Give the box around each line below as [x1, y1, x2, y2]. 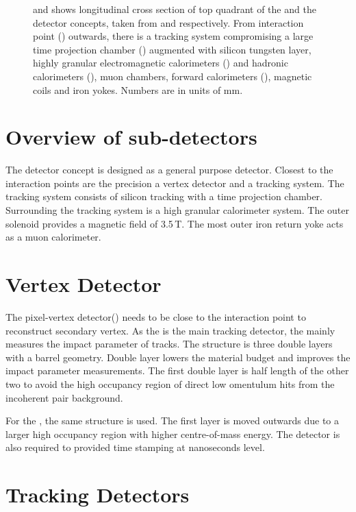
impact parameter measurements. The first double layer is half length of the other [5, 363, 349, 378]
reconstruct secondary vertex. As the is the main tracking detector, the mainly [5, 323, 335, 337]
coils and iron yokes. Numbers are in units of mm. [33, 82, 243, 97]
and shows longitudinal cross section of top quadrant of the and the [33, 2, 316, 16]
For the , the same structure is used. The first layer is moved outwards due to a [5, 413, 340, 428]
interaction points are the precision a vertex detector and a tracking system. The [5, 175, 344, 190]
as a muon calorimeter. [5, 230, 101, 244]
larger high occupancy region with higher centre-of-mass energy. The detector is [5, 426, 340, 441]
